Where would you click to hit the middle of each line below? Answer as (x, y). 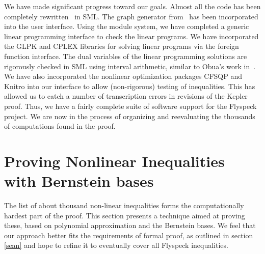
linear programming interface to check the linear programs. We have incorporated (131, 36)
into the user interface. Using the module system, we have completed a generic (127, 26)
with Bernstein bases (79, 181)
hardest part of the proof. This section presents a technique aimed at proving (125, 215)
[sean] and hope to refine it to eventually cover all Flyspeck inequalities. (116, 245)
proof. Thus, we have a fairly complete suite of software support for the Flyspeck (130, 106)
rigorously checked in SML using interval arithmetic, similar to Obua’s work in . (130, 66)
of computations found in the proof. (60, 126)
